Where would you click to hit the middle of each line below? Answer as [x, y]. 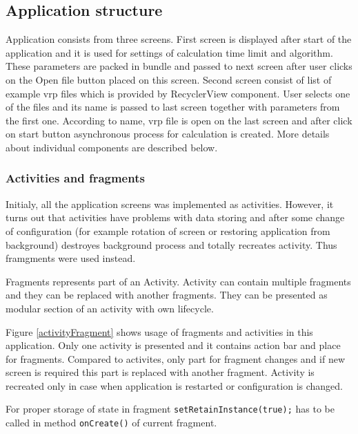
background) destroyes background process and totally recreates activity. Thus [171, 244]
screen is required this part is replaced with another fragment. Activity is [160, 372]
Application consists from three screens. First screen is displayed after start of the [179, 39]
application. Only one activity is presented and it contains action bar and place [173, 345]
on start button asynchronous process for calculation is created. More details [168, 134]
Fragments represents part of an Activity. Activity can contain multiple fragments [178, 281]
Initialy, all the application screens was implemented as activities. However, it [170, 204]
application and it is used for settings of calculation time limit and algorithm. [169, 52]
